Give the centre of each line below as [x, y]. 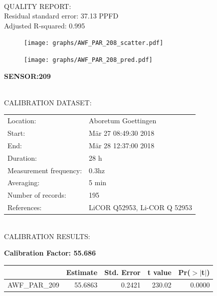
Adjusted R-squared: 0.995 [45, 25]
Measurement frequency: [45, 170]
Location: [22, 121]
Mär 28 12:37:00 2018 [122, 145]
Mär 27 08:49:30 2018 [122, 133]
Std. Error [122, 272]
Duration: [22, 157]
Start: [16, 133]
